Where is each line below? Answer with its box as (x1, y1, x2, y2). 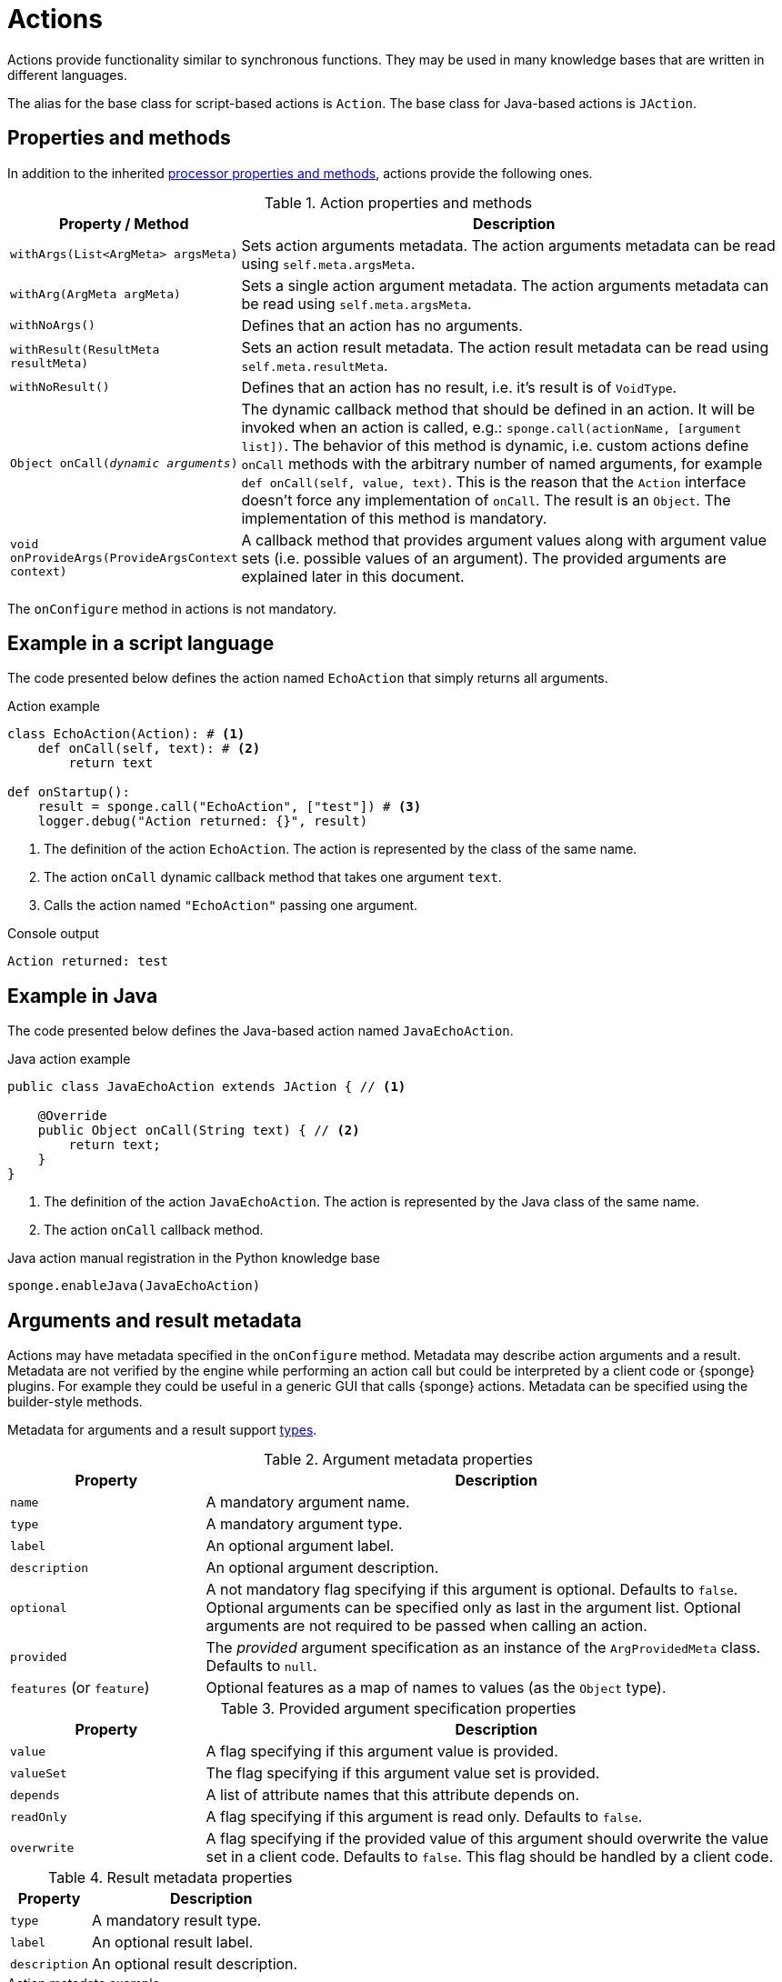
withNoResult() (10, 380, 110, 395)
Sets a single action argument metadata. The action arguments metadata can (241, 275, 769, 295)
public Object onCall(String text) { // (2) (37, 1123, 360, 1138)
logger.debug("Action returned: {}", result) (37, 814, 368, 829)
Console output (7, 926, 99, 942)
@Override (37, 1108, 107, 1124)
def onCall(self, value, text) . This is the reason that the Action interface (241, 472, 747, 491)
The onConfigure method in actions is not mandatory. (7, 600, 337, 616)
